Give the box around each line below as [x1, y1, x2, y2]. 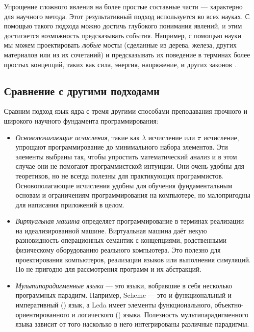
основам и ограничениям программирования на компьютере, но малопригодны [15, 190, 251, 200]
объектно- [214, 300, 244, 310]
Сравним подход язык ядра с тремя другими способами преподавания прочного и [4, 106, 248, 116]
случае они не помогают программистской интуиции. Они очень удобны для [15, 161, 244, 171]
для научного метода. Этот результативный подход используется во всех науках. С [4, 11, 250, 21]
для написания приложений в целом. [15, 199, 125, 209]
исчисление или [148, 132, 195, 142]
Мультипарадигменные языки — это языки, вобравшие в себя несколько [15, 280, 232, 290]
